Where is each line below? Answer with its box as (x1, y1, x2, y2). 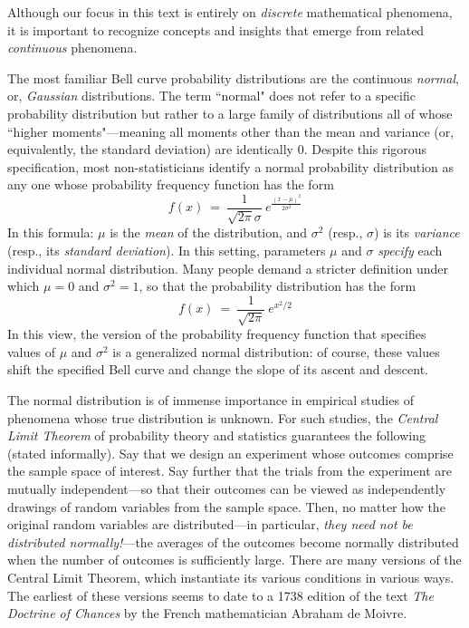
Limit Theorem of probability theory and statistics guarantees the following (7, 426, 426, 445)
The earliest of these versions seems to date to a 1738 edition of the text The (7, 585, 434, 604)
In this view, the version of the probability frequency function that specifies (7, 324, 426, 343)
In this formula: (7, 223, 94, 242)
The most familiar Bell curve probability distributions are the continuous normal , (7, 68, 459, 87)
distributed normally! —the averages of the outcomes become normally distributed (7, 532, 459, 551)
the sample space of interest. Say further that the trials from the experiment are (7, 461, 452, 480)
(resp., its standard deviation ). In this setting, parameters (7, 240, 326, 259)
